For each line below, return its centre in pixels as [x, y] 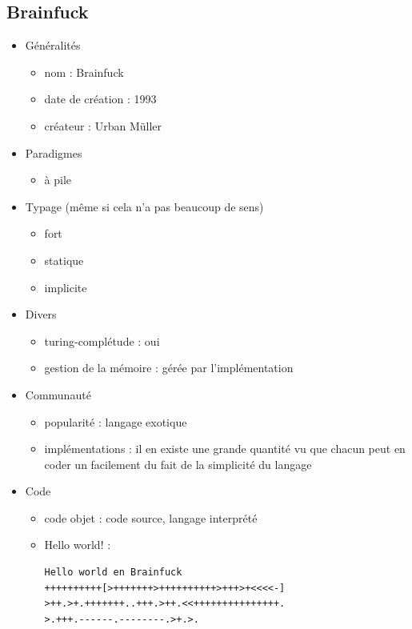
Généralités [53, 45]
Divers [41, 314]
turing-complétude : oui [102, 341]
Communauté [58, 394]
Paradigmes [54, 152]
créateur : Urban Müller [103, 125]
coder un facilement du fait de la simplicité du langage [178, 464]
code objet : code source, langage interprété [151, 517]
